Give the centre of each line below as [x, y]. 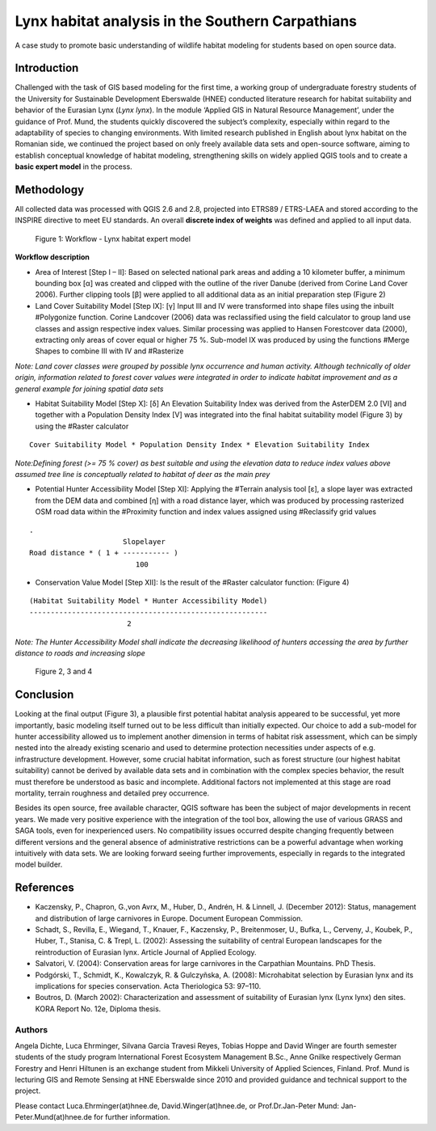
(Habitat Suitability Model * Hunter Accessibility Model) [149, 601]
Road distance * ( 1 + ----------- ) [104, 553]
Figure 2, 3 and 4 [64, 672]
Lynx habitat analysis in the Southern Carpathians [186, 21]
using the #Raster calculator [82, 426]
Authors [31, 1029]
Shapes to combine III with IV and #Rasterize [109, 351]
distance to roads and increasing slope [80, 653]
